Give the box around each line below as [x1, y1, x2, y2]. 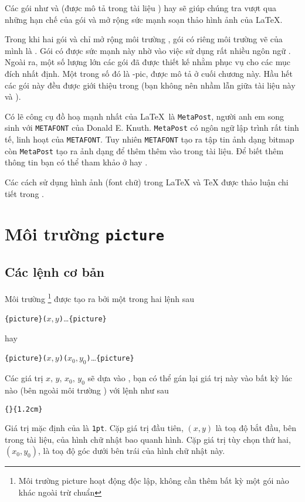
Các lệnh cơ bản [5, 263, 105, 281]
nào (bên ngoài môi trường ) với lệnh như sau [5, 384, 169, 396]
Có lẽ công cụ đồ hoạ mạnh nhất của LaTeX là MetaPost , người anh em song [5, 110, 284, 122]
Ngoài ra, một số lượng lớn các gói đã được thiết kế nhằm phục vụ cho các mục [5, 56, 290, 68]
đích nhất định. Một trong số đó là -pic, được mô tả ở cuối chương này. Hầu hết [5, 67, 293, 79]
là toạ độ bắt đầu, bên [215, 422, 297, 434]
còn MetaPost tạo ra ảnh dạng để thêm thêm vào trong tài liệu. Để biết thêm [5, 144, 284, 157]
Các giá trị [5, 372, 43, 384]
